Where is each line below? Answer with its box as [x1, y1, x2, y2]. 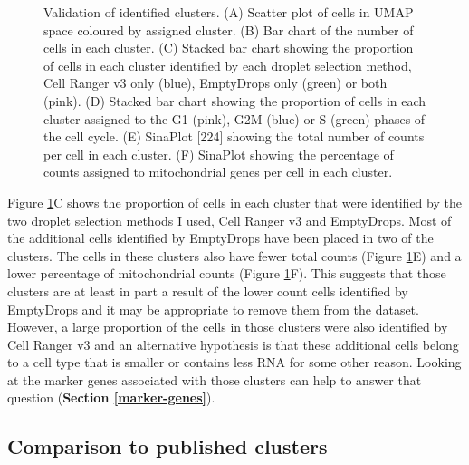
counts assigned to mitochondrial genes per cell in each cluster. [43, 162, 393, 181]
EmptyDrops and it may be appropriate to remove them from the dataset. [7, 299, 419, 318]
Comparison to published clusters [7, 432, 328, 460]
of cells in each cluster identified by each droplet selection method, [43, 55, 412, 74]
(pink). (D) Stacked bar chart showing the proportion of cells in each [43, 91, 426, 110]
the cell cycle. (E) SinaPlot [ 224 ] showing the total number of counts [43, 127, 425, 146]
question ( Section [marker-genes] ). [7, 388, 215, 407]
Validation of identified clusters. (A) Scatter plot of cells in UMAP [43, 3, 414, 21]
